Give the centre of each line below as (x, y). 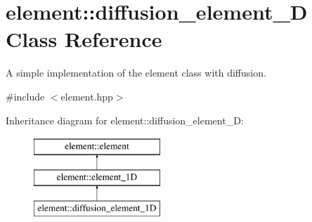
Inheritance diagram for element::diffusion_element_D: (125, 120)
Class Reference (84, 39)
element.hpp (87, 96)
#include (25, 96)
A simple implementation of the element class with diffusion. (136, 73)
